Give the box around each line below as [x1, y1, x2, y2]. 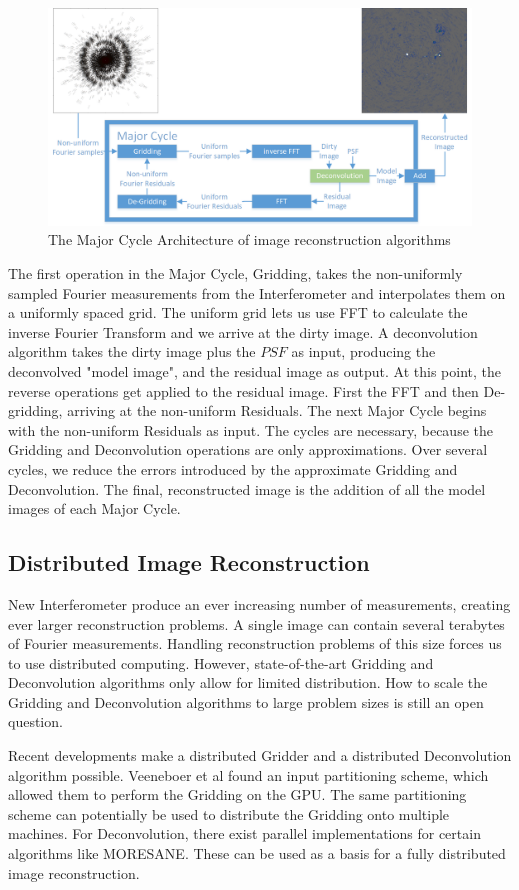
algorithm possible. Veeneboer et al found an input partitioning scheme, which [8, 764, 489, 785]
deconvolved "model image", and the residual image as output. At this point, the [8, 360, 501, 381]
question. [8, 711, 63, 732]
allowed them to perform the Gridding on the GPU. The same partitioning [8, 784, 467, 805]
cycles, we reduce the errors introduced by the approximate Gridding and [8, 458, 458, 479]
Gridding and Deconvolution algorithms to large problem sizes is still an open [8, 691, 484, 712]
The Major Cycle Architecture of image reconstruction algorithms [48, 229, 451, 250]
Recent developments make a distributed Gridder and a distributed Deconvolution [8, 745, 512, 766]
